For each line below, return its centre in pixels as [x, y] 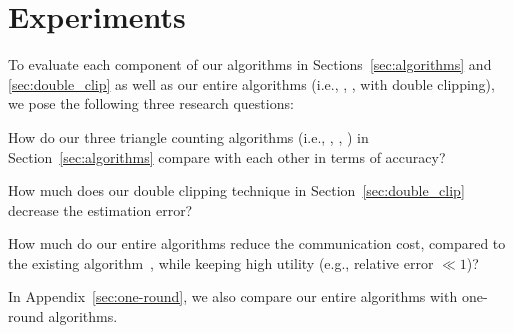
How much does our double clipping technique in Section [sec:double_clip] [236, 190]
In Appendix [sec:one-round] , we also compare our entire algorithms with [233, 296]
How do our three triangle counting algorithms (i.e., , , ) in [188, 136]
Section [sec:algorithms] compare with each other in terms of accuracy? [227, 156]
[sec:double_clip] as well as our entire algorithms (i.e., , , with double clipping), [251, 83]
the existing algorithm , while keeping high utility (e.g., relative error [221, 262]
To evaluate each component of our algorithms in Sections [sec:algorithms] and [250, 64]
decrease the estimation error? [100, 209]
